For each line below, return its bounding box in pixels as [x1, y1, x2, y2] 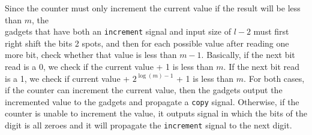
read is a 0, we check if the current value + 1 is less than [5, 60, 214, 73]
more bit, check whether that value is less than [5, 48, 177, 61]
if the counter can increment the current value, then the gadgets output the [5, 84, 283, 96]
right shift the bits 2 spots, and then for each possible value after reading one [5, 36, 289, 49]
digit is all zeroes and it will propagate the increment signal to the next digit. [5, 119, 292, 131]
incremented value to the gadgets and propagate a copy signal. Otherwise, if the [5, 95, 299, 108]
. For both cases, [244, 72, 305, 84]
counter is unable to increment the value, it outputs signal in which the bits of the [5, 107, 307, 119]
